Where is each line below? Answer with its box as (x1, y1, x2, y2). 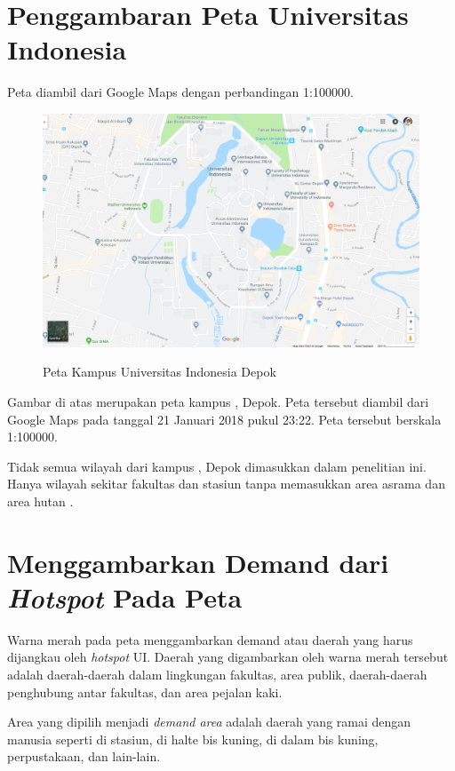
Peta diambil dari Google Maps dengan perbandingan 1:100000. (7, 83, 354, 101)
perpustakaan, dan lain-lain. (7, 747, 161, 766)
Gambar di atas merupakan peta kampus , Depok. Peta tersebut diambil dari (7, 393, 429, 411)
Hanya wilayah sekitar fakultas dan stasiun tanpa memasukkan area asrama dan (7, 474, 445, 493)
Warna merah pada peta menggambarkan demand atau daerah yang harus (7, 630, 413, 648)
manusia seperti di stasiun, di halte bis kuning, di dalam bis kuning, (7, 729, 379, 748)
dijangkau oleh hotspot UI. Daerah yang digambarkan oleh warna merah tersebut (7, 648, 449, 666)
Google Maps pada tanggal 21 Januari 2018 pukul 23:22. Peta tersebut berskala (7, 409, 442, 428)
